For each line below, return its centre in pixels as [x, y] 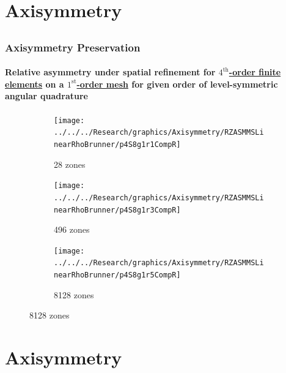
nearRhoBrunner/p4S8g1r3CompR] [117, 210]
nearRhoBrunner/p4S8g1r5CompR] [117, 275]
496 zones [72, 229]
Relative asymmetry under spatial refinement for [110, 72]
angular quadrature [46, 96]
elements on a [35, 84]
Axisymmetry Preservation [73, 47]
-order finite [255, 72]
